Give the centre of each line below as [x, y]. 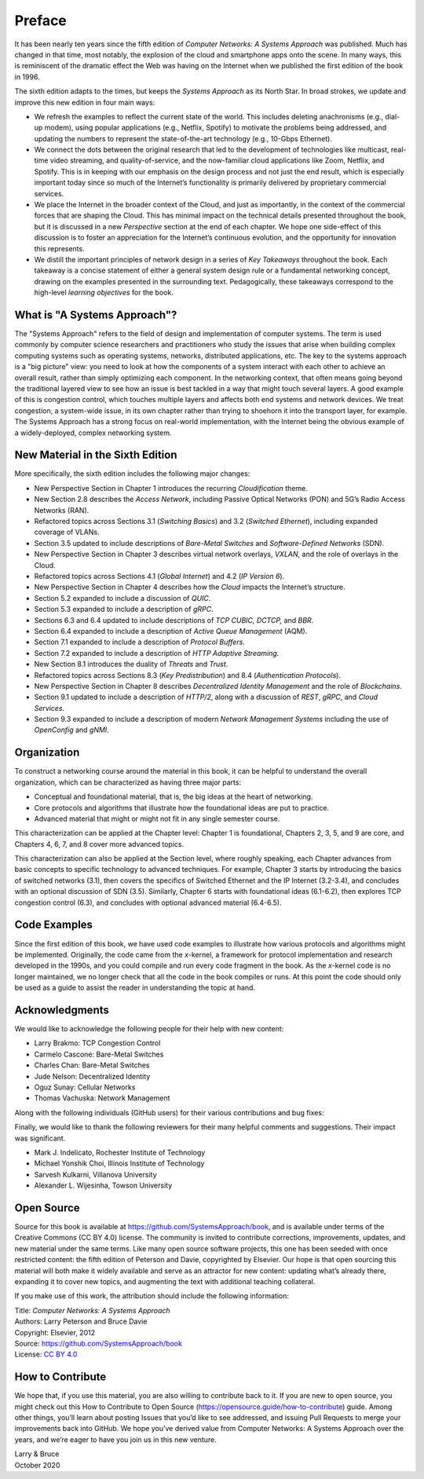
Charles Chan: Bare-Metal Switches [92, 1065]
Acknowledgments [62, 1010]
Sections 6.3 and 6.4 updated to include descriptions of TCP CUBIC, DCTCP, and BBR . [174, 620]
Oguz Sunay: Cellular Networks [85, 1087]
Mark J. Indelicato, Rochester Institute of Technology [120, 1152]
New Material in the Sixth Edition [96, 455]
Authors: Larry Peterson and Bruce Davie [81, 1322]
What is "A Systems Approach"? [96, 315]
